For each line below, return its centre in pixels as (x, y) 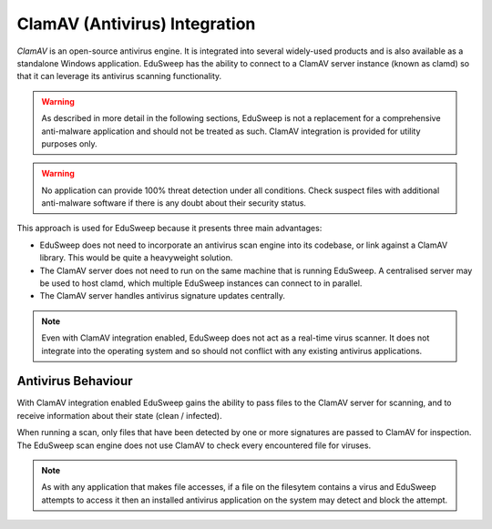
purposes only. (69, 143)
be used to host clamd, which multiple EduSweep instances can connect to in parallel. (201, 283)
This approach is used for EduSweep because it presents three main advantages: (169, 229)
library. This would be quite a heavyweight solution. (136, 258)
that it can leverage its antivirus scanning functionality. (119, 76)
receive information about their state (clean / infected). (119, 415)
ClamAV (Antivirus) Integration (136, 24)
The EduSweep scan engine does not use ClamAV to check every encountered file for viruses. (194, 445)
